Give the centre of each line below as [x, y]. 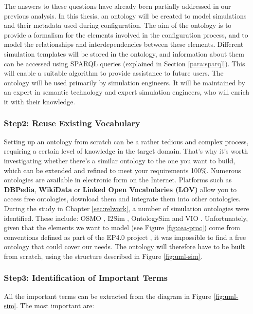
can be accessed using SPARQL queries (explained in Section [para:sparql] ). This [125, 63]
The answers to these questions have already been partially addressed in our [117, 6]
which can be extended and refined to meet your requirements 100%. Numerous [123, 170]
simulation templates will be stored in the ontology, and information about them [124, 53]
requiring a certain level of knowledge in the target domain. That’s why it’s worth [126, 151]
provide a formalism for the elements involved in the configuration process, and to [126, 34]
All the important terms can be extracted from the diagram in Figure [108, 296]
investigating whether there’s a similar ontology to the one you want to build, [120, 160]
